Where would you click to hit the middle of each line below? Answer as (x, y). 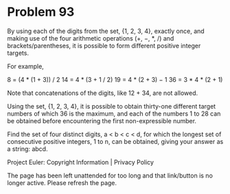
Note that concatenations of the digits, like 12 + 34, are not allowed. (103, 93)
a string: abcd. (27, 149)
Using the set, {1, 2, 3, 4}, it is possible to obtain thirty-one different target (112, 106)
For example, (26, 66)
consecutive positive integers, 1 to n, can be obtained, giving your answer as (115, 141)
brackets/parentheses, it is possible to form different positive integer (104, 45)
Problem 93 (41, 12)
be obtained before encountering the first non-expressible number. (102, 120)
